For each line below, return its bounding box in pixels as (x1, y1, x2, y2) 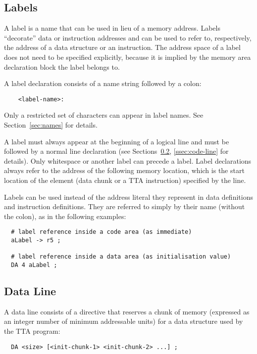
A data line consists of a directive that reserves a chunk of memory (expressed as (4, 306, 250, 316)
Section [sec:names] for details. (4, 120, 98, 130)
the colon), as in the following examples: (4, 211, 126, 221)
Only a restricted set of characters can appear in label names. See (4, 110, 204, 120)
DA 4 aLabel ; (11, 261, 57, 268)
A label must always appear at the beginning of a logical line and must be (4, 136, 229, 146)
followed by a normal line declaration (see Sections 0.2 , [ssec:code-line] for (4, 146, 229, 156)
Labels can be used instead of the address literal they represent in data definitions (4, 191, 253, 202)
